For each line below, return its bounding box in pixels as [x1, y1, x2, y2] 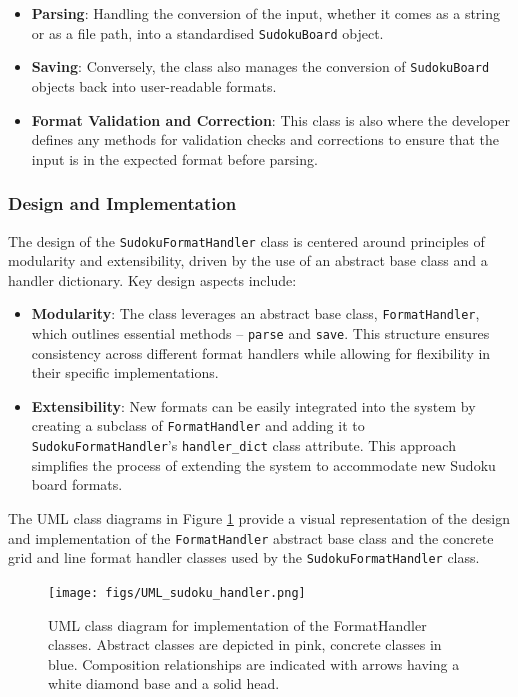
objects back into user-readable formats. [31, 75, 277, 96]
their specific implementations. [31, 362, 219, 383]
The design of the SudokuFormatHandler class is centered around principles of [8, 230, 485, 251]
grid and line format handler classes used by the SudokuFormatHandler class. [8, 547, 480, 568]
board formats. [31, 474, 123, 495]
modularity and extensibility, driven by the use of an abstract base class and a [8, 250, 488, 271]
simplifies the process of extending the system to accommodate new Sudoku [31, 454, 496, 475]
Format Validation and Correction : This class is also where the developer [31, 109, 510, 130]
